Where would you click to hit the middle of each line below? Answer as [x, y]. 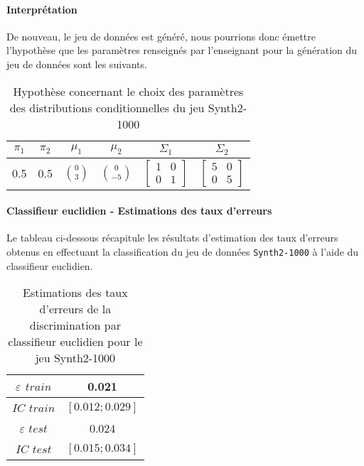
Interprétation [42, 9]
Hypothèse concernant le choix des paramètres [128, 91]
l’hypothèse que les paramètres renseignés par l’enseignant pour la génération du [182, 50]
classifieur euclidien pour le [75, 342]
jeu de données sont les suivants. [77, 64]
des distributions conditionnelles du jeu [107, 107]
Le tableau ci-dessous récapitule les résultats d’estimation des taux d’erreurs [172, 238]
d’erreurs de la [75, 309]
